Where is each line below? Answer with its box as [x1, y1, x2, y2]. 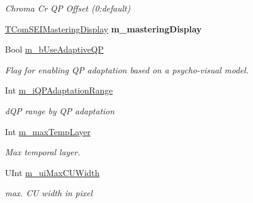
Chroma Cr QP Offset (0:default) [5, 2, 131, 14]
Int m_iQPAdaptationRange [5, 84, 113, 97]
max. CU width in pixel [5, 186, 93, 199]
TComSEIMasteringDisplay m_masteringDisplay [5, 22, 202, 35]
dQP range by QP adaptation [5, 104, 115, 117]
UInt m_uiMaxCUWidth [5, 166, 100, 179]
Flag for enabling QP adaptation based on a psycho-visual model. [5, 63, 249, 76]
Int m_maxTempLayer [5, 125, 91, 138]
